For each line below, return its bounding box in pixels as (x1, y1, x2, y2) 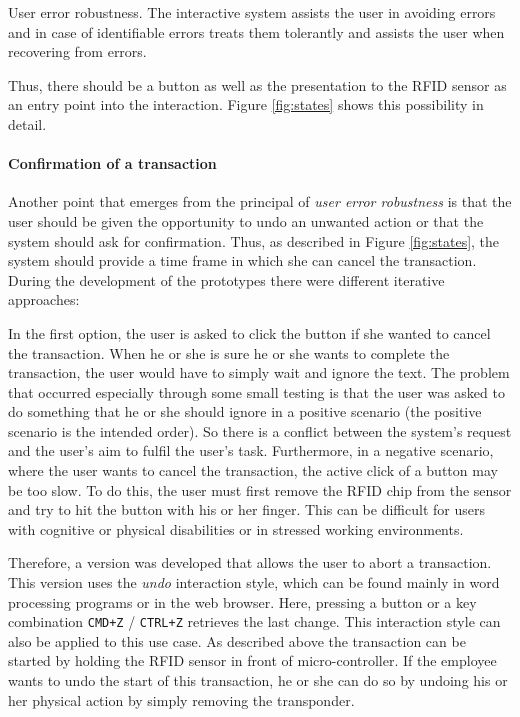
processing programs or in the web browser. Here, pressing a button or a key (8, 591, 477, 612)
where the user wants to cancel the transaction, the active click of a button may (8, 460, 498, 481)
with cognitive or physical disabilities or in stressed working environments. (8, 518, 464, 539)
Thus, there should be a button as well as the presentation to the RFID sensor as (8, 74, 507, 95)
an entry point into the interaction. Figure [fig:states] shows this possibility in (8, 94, 484, 115)
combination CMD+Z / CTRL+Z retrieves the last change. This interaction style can (8, 611, 501, 632)
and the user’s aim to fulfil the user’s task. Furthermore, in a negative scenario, (8, 440, 494, 461)
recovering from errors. (8, 41, 147, 62)
